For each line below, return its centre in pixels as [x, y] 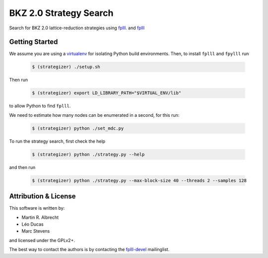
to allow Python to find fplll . [40, 106]
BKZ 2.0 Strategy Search [61, 13]
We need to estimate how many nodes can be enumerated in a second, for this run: [94, 115]
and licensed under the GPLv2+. [42, 240]
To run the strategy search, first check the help [57, 141]
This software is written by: [37, 208]
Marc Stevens [36, 231]
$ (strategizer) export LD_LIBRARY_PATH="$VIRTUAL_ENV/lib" [107, 93]
